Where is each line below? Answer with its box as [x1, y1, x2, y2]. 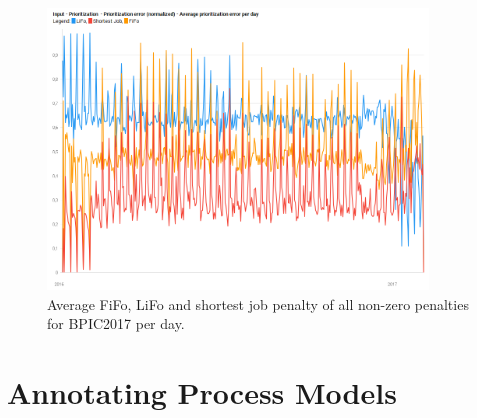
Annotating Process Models [7, 372, 397, 413]
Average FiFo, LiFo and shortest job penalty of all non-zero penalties [47, 293, 469, 314]
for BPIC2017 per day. [47, 313, 185, 334]
